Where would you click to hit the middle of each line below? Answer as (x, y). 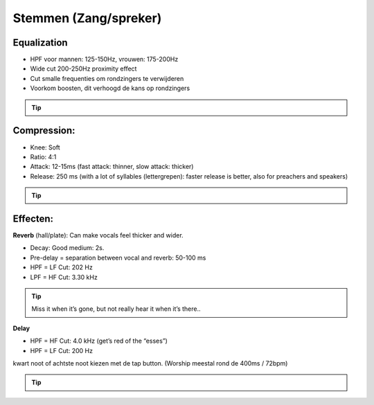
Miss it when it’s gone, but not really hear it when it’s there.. (116, 309)
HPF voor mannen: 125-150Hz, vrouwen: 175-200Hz (104, 60)
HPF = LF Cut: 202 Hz (61, 267)
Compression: (44, 130)
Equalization (41, 43)
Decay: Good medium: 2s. (67, 248)
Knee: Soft (45, 147)
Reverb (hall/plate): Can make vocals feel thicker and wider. (98, 235)
